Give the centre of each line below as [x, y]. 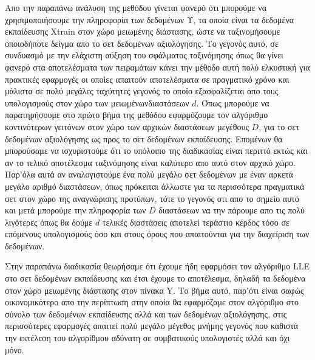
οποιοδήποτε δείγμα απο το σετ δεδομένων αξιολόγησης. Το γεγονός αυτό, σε [142, 43]
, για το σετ [279, 126]
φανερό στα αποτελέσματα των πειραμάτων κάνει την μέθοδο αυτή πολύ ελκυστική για [157, 67]
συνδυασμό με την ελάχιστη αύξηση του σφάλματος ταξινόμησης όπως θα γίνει [144, 55]
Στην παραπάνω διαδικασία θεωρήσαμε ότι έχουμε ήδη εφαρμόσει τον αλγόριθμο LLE [157, 266]
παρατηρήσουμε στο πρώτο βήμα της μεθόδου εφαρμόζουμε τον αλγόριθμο [137, 115]
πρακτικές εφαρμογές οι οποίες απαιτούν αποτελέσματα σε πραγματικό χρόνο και [147, 79]
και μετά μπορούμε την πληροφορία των [76, 210]
